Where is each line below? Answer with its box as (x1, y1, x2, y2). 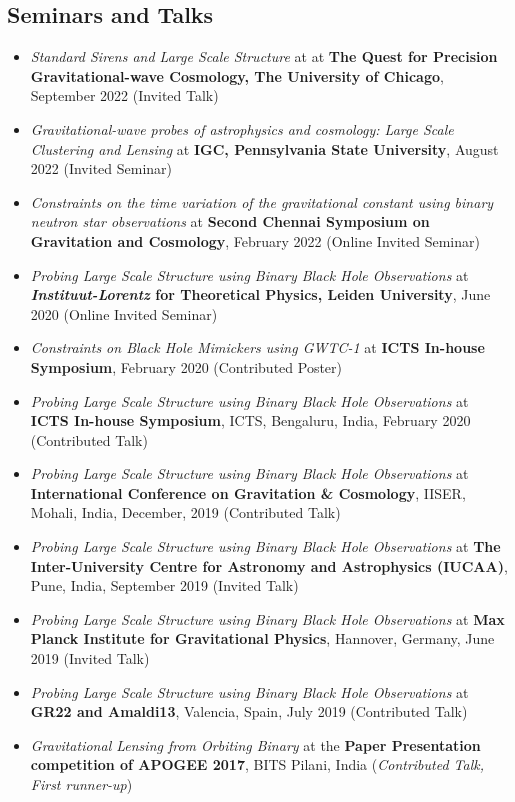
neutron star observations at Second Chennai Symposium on (30, 211, 430, 232)
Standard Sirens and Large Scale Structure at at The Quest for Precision (30, 46, 498, 67)
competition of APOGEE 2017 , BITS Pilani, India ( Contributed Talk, (30, 754, 485, 775)
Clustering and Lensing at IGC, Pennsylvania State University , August (30, 138, 499, 159)
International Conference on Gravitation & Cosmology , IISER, (30, 482, 466, 503)
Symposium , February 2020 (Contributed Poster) (30, 356, 342, 377)
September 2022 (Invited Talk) (30, 85, 219, 106)
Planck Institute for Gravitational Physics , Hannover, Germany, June (30, 628, 495, 649)
